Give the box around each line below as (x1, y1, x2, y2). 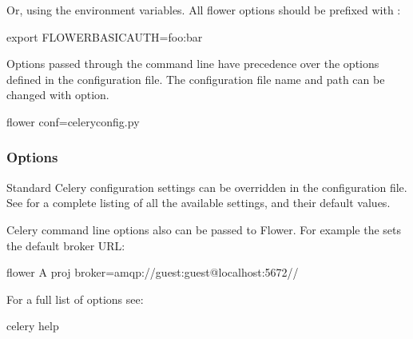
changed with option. (6, 86, 109, 103)
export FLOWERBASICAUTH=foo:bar (6, 28, 203, 45)
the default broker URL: (6, 237, 125, 253)
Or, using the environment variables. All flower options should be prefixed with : (6, 2, 401, 18)
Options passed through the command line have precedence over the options (6, 55, 379, 72)
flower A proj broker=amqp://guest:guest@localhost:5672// (6, 264, 299, 281)
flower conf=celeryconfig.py (6, 113, 140, 130)
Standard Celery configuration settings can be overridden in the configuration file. (6, 178, 407, 195)
